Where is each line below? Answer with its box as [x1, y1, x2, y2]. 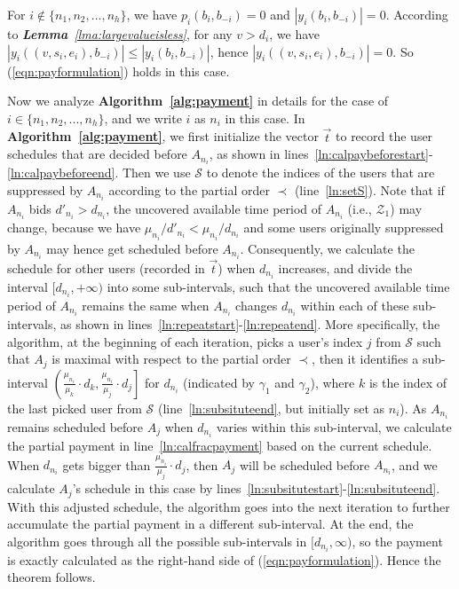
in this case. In [225, 108, 305, 127]
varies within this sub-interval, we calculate [216, 417, 452, 436]
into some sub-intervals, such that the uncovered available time [107, 277, 450, 295]
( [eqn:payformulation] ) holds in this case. [7, 61, 230, 80]
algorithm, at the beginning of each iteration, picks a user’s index [7, 332, 363, 350]
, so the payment [352, 531, 443, 550]
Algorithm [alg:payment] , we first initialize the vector [7, 127, 319, 145]
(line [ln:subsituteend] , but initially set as [157, 398, 385, 417]
